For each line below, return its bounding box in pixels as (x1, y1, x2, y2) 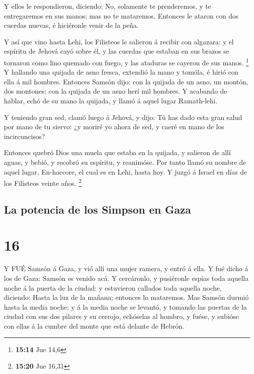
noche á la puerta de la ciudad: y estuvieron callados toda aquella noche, (4, 282, 222, 293)
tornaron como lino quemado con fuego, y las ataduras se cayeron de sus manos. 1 (4, 56, 249, 67)
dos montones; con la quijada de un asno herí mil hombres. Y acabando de (4, 86, 227, 96)
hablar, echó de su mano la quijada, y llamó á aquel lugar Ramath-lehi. (4, 96, 218, 105)
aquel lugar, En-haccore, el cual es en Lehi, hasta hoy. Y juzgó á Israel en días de (4, 166, 247, 177)
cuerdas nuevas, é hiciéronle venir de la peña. (4, 20, 139, 30)
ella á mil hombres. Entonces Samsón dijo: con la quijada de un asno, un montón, (4, 76, 248, 86)
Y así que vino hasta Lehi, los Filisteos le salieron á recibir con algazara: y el (4, 36, 234, 46)
